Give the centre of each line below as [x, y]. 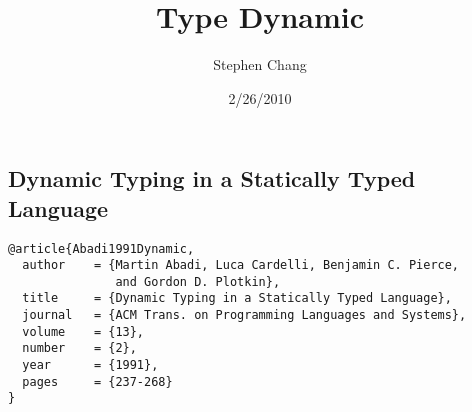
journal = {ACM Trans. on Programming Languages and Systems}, [244, 315]
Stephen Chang [260, 64]
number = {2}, [79, 348]
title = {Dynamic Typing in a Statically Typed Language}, [237, 298]
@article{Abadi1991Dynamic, [101, 248]
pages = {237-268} [97, 381]
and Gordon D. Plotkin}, [198, 281]
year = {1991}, [90, 365]
